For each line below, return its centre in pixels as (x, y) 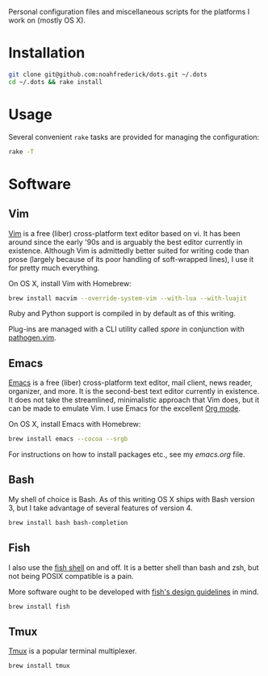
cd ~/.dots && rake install (56, 82)
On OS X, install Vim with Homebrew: (70, 283)
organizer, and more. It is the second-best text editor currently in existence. (134, 391)
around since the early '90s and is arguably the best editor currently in (126, 242)
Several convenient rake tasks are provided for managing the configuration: (134, 137)
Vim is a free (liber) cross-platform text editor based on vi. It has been (124, 233)
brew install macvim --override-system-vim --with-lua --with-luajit (128, 298)
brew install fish (39, 606)
